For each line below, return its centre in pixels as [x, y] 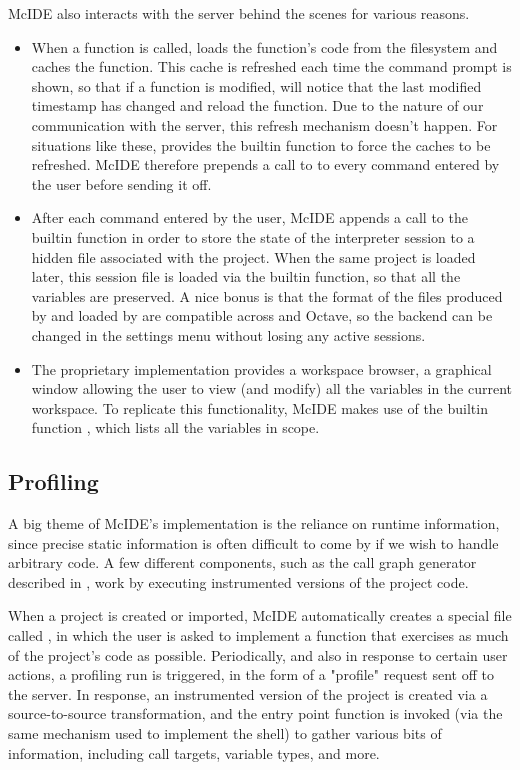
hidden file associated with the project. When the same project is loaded [253, 256]
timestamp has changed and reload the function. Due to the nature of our [257, 105]
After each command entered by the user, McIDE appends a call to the [249, 217]
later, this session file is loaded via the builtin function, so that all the [246, 276]
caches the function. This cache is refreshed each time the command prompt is [271, 66]
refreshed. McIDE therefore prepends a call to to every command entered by [265, 164]
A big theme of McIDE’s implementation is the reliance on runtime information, [254, 523]
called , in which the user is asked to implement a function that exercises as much [258, 635]
